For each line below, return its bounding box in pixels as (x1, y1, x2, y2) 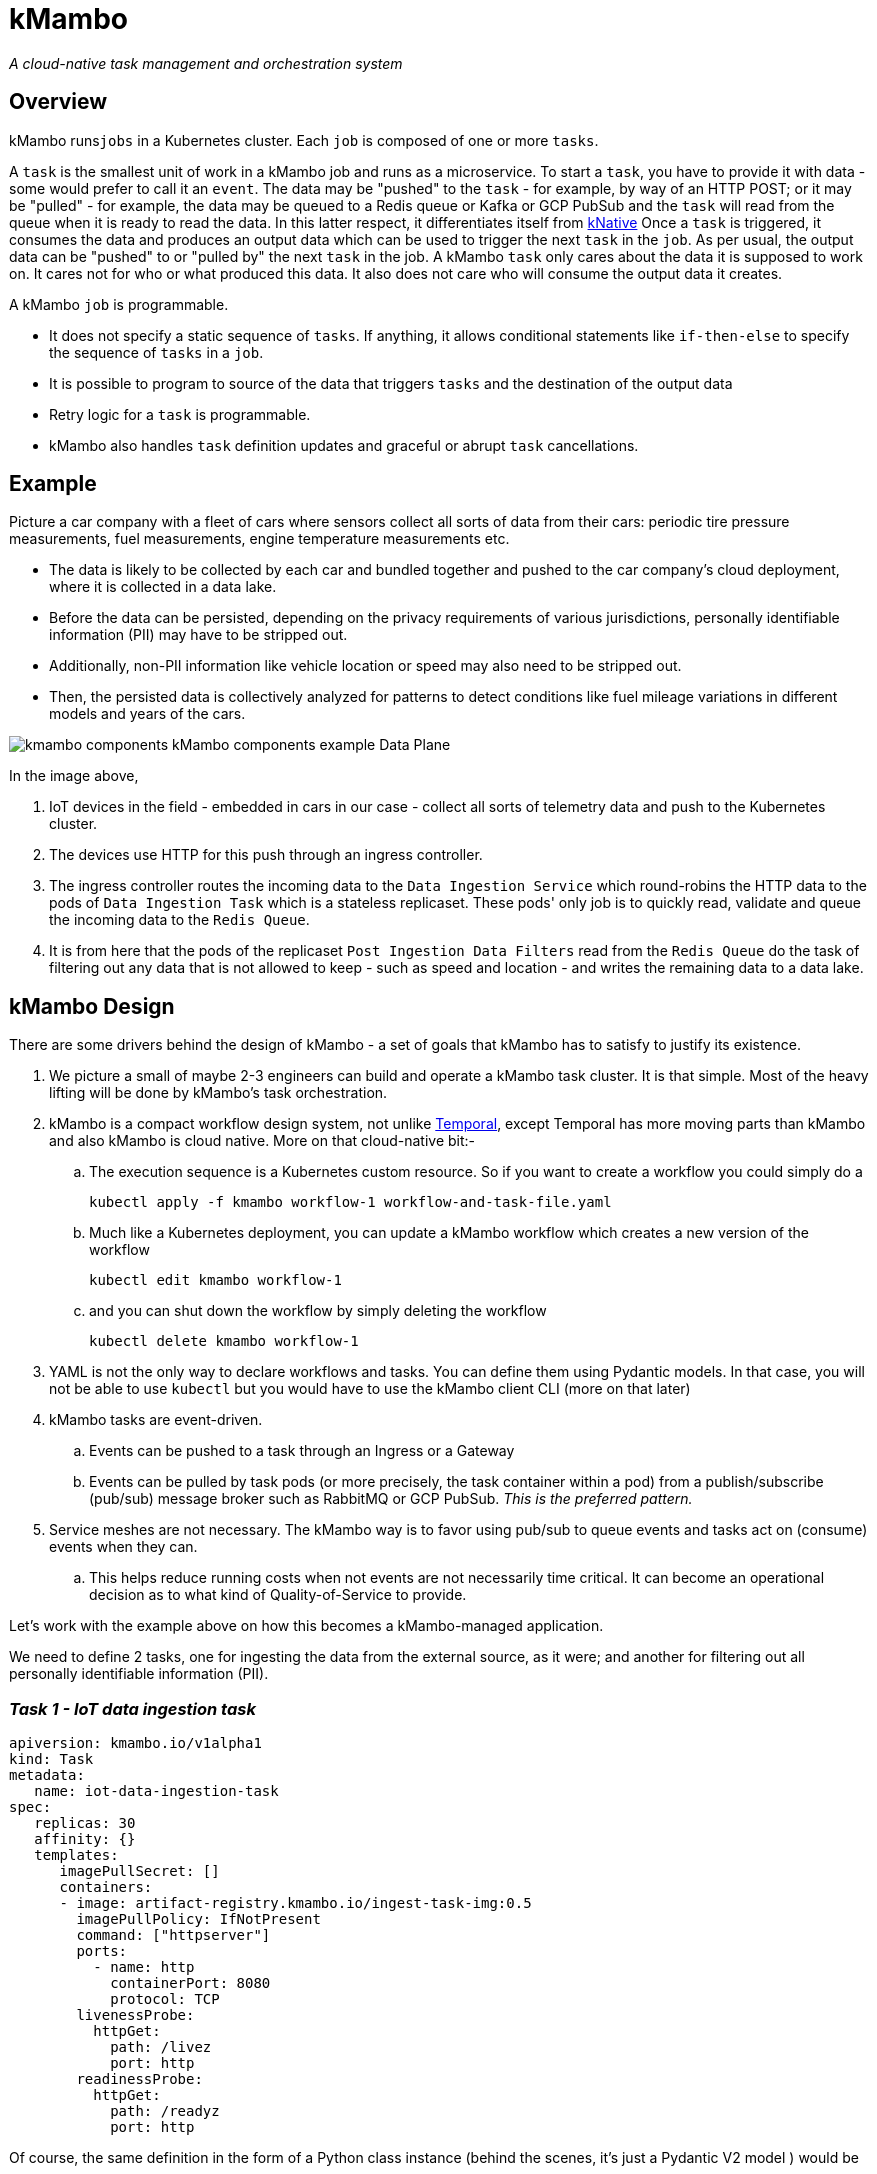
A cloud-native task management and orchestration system (9, 54, 403, 72)
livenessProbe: (76, 2007, 195, 2024)
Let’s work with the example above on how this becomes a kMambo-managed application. (9, 1617, 604, 1635)
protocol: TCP (110, 1991, 220, 2008)
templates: (34, 1847, 119, 1864)
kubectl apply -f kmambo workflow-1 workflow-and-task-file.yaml (89, 1194, 612, 1211)
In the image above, (9, 767, 139, 785)
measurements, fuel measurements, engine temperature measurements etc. (9, 530, 510, 548)
